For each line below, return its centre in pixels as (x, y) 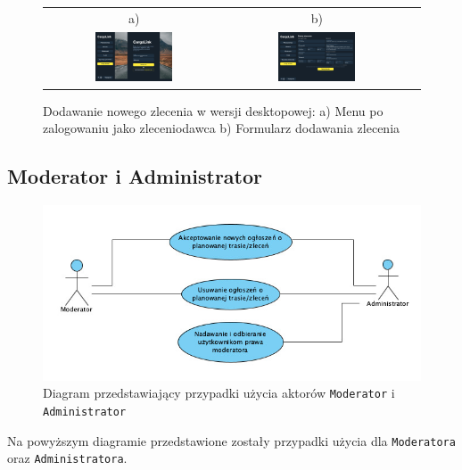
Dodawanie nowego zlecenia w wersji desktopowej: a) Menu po (213, 110)
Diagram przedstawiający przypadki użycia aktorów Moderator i (219, 393)
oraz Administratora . (67, 458)
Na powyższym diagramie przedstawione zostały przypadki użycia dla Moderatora (231, 440)
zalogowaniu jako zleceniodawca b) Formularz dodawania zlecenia (222, 128)
